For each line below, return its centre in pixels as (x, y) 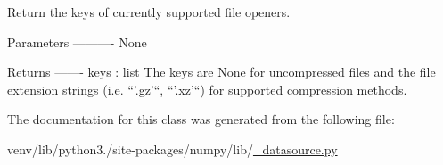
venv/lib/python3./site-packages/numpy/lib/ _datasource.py (172, 148)
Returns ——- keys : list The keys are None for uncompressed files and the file (221, 72)
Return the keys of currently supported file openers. (149, 12)
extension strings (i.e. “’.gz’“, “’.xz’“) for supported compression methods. (207, 89)
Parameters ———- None (77, 41)
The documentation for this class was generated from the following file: (201, 119)
